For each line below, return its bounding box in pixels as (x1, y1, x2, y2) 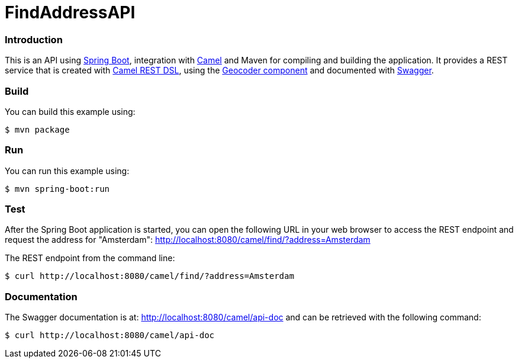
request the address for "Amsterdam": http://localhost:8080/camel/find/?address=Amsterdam (5, 234, 371, 245)
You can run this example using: (5, 165, 130, 176)
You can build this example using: (5, 106, 136, 117)
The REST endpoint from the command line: (5, 253, 175, 264)
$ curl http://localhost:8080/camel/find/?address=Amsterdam (5, 271, 294, 281)
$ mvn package (5, 124, 70, 134)
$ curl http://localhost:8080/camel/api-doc (5, 330, 215, 340)
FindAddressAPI (5, 2, 136, 23)
